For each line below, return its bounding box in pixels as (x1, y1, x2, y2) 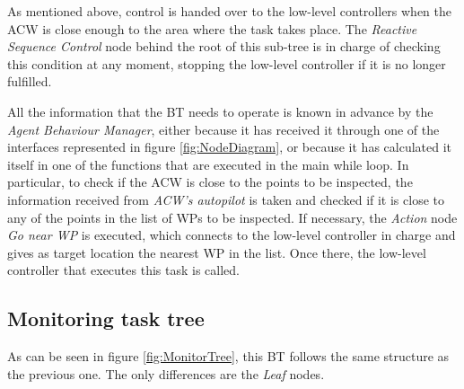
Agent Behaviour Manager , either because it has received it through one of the (7, 119, 440, 138)
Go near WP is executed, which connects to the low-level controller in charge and (7, 225, 456, 244)
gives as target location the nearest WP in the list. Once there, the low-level (7, 243, 426, 261)
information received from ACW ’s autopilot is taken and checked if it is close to (7, 190, 444, 208)
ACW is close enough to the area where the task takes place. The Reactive (7, 19, 417, 38)
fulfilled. (7, 72, 52, 91)
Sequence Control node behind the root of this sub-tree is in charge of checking (7, 37, 441, 56)
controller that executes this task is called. (7, 261, 240, 279)
